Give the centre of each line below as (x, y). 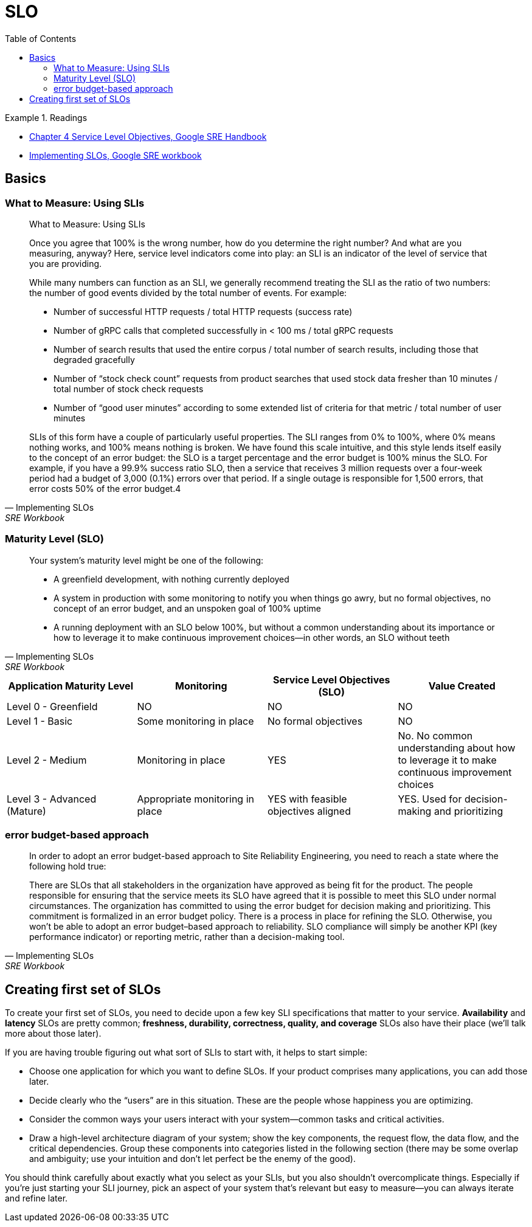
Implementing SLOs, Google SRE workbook (116, 155)
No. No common (435, 735)
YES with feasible (307, 799)
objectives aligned (309, 811)
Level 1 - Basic (40, 721)
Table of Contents (41, 38)
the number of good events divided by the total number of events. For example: (188, 292)
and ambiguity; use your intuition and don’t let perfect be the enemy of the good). (192, 1159)
